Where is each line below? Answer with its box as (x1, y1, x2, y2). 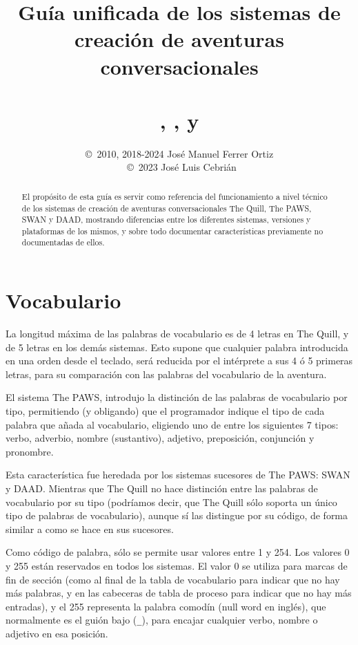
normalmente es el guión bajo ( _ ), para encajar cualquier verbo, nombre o (6, 613, 318, 627)
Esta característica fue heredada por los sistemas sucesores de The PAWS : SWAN (6, 467, 350, 482)
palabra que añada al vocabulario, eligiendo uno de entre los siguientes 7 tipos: (6, 417, 339, 431)
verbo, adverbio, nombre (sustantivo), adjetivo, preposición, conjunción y (6, 431, 315, 445)
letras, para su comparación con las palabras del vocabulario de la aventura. (6, 366, 327, 381)
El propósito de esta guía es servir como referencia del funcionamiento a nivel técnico (21, 190, 328, 202)
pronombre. (6, 444, 54, 458)
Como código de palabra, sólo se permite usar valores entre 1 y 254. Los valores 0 (6, 545, 350, 559)
